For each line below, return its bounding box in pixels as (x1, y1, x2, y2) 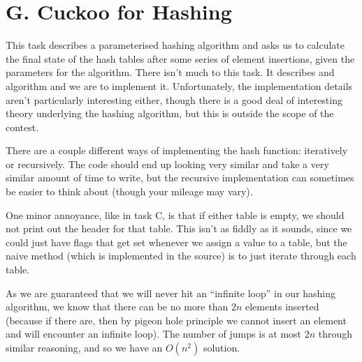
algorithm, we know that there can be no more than (6, 299, 229, 314)
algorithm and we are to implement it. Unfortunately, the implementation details (6, 78, 353, 93)
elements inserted (245, 299, 319, 314)
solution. (203, 340, 240, 354)
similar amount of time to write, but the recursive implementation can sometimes (6, 170, 354, 185)
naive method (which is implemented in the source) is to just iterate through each (6, 248, 356, 263)
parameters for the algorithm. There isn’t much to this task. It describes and (6, 65, 335, 80)
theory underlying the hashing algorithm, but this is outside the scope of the (6, 106, 334, 121)
